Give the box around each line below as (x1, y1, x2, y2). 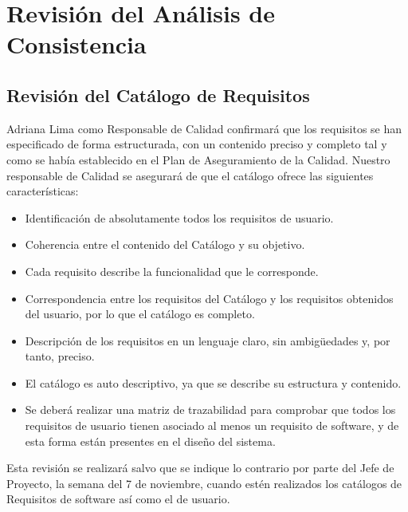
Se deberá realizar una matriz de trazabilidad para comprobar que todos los (25, 401, 396, 418)
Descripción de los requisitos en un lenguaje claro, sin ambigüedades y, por (25, 332, 390, 349)
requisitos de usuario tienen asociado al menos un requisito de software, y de (25, 417, 399, 434)
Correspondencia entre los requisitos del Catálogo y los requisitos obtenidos (25, 289, 394, 306)
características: (6, 183, 79, 199)
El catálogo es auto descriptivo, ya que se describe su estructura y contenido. (25, 374, 402, 391)
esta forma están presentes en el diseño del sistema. (25, 432, 276, 449)
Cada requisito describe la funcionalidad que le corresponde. (25, 262, 319, 279)
